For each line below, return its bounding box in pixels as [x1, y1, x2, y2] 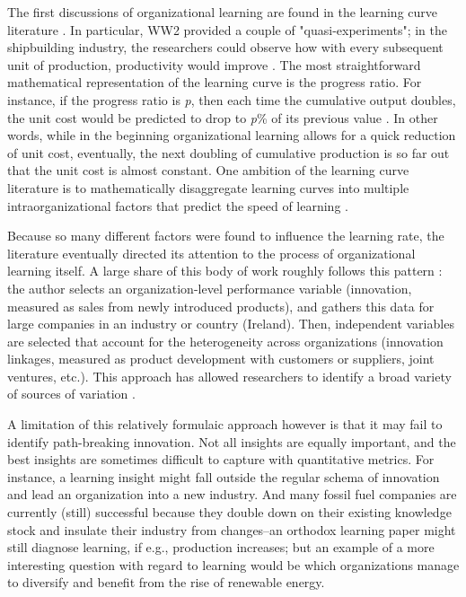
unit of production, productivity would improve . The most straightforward [7, 55, 421, 74]
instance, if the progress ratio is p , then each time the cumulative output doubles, [7, 90, 456, 109]
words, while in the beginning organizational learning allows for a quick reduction [7, 126, 456, 145]
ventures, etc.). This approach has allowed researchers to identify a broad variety [7, 366, 452, 385]
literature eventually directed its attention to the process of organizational [7, 243, 416, 262]
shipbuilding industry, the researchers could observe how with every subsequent [7, 38, 444, 57]
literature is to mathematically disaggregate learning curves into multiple [7, 178, 409, 197]
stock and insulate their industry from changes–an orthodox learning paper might [7, 520, 456, 539]
